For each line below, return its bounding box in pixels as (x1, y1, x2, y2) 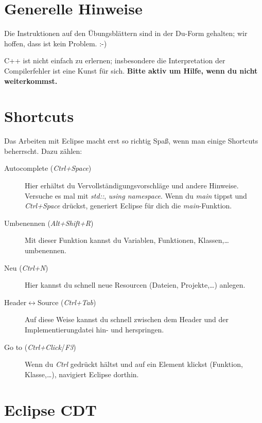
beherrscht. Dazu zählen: (4, 145, 82, 156)
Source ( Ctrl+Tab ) (37, 296, 96, 307)
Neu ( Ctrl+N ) (4, 262, 48, 273)
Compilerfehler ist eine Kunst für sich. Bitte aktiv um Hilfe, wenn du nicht (4, 65, 258, 76)
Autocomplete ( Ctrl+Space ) (4, 163, 92, 173)
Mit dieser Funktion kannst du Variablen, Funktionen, (25, 235, 196, 245)
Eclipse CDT (4, 399, 97, 420)
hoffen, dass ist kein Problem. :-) (4, 38, 107, 48)
